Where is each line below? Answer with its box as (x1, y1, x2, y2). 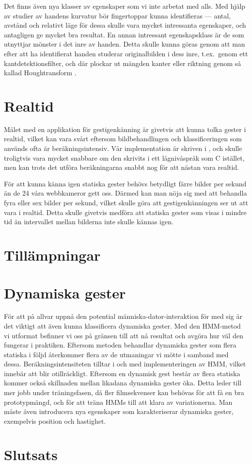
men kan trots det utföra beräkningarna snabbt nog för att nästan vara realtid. (4, 162, 239, 172)
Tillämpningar (4, 245, 101, 265)
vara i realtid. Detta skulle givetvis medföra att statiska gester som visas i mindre (4, 207, 247, 217)
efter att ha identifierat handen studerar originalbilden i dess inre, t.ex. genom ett (4, 48, 248, 58)
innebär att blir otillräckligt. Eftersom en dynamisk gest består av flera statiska (4, 368, 240, 378)
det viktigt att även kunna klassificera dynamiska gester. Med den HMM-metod (4, 320, 241, 331)
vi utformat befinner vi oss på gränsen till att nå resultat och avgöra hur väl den (4, 330, 243, 340)
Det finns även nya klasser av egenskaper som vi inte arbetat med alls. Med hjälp (4, 1, 246, 11)
